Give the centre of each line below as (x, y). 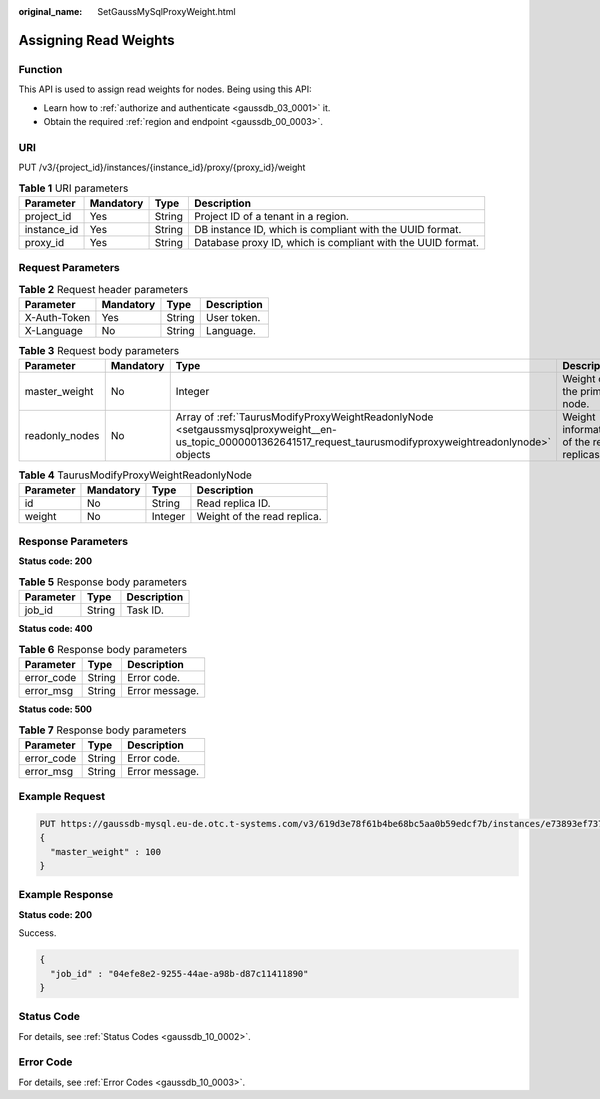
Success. (37, 933)
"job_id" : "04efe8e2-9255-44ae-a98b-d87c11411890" (179, 973)
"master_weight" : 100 (106, 851)
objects (193, 455)
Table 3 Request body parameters (99, 351)
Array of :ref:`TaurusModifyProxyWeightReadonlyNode (304, 417)
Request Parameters (69, 268)
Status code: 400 (55, 629)
